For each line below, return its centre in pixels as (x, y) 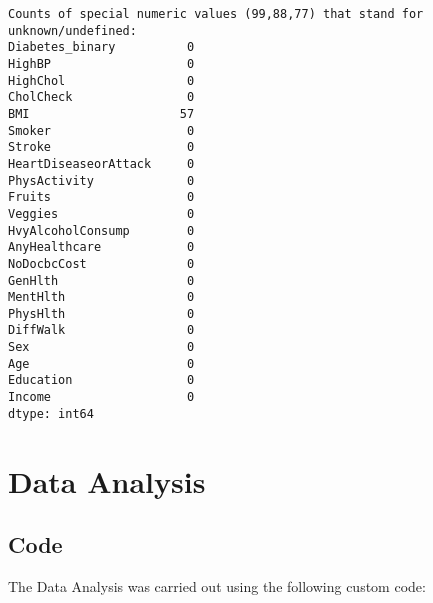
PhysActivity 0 (101, 180)
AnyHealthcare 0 (101, 247)
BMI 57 (101, 113)
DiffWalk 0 (101, 330)
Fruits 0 (101, 197)
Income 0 (101, 397)
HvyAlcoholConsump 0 (101, 230)
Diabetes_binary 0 (101, 47)
